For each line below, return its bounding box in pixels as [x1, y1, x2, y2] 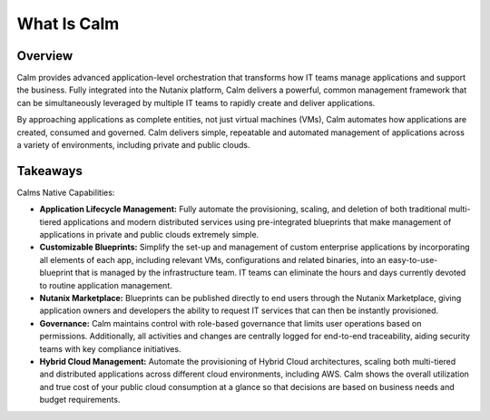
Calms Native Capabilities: [16, 187, 115, 198]
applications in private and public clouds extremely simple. [39, 230, 260, 240]
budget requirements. [39, 395, 121, 405]
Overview [16, 48, 73, 63]
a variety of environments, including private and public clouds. [16, 140, 250, 151]
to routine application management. [39, 279, 172, 290]
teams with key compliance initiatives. [39, 343, 181, 354]
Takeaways [16, 163, 83, 179]
